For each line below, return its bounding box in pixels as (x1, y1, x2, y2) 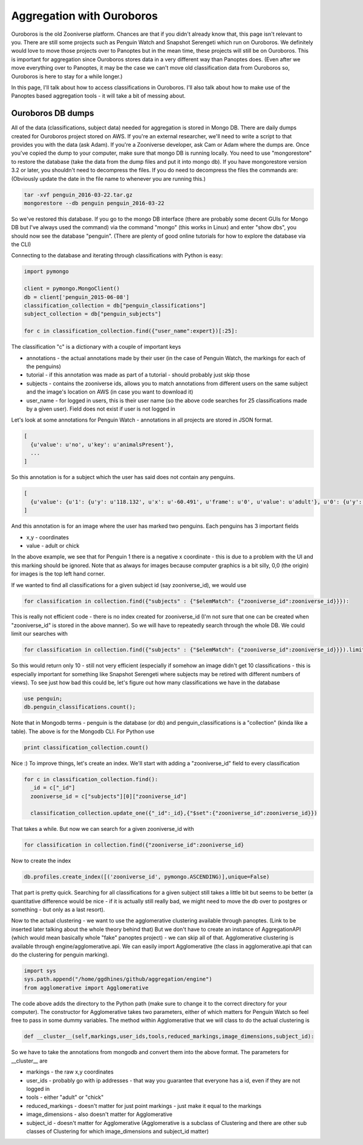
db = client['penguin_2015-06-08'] (24, 294, 129, 300)
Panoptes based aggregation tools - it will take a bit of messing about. (11, 92, 186, 99)
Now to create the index (11, 857, 71, 864)
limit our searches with (11, 630, 68, 637)
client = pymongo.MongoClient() (24, 285, 120, 292)
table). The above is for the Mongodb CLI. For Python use (11, 728, 155, 735)
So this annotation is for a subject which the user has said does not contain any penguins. (11, 474, 235, 481)
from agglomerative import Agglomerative (24, 984, 149, 991)
